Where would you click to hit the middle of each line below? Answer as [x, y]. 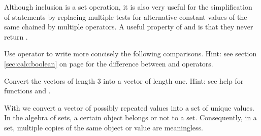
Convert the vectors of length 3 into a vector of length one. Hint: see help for [124, 80]
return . [16, 36]
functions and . [27, 91]
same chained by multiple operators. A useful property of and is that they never [129, 27]
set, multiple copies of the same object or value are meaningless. [104, 127]
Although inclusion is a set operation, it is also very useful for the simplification [128, 7]
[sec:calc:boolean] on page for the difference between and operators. [109, 63]
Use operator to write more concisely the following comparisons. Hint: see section [130, 54]
